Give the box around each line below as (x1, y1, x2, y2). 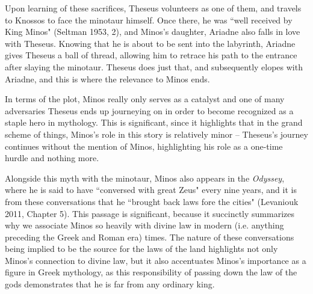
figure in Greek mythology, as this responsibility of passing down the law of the (5, 266, 297, 278)
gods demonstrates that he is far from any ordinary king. (5, 278, 215, 290)
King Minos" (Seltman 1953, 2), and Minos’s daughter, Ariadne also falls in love (5, 25, 300, 38)
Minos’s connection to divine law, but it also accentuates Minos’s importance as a (5, 254, 306, 266)
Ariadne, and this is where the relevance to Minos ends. (5, 72, 210, 85)
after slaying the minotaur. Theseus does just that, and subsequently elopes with (5, 60, 303, 73)
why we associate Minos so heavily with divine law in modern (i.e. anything (5, 219, 284, 231)
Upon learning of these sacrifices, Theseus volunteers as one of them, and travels (5, 2, 302, 14)
